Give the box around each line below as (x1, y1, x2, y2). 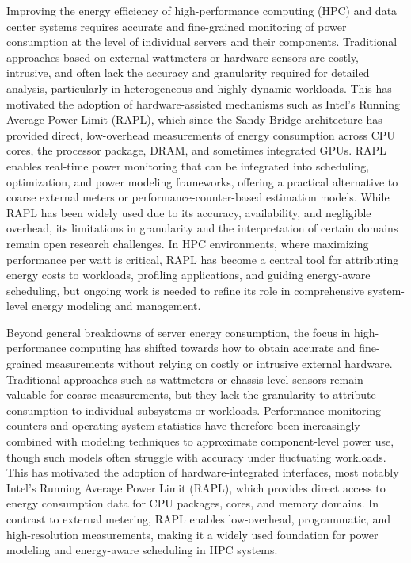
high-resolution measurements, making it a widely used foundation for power (6, 526, 379, 542)
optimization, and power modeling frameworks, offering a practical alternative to (6, 173, 398, 190)
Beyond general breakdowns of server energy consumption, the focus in (6, 324, 351, 340)
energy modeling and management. (31, 297, 201, 314)
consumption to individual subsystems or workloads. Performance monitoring (6, 401, 382, 418)
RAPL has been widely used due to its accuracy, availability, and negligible (6, 204, 371, 220)
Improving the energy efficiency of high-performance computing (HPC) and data (6, 2, 398, 18)
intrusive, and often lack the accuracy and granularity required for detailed (6, 64, 370, 81)
